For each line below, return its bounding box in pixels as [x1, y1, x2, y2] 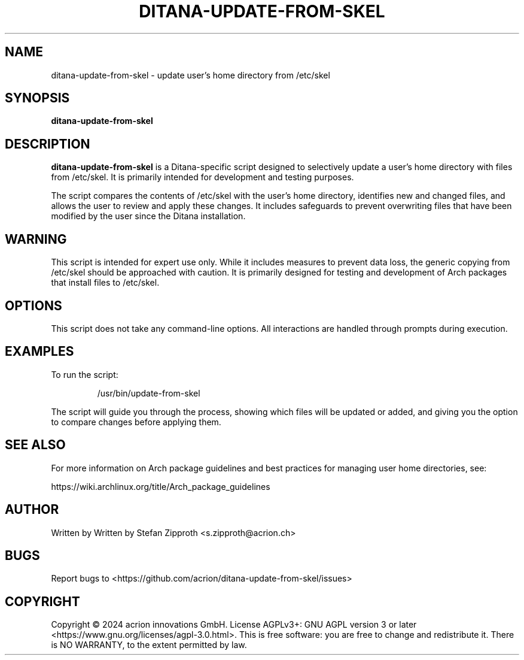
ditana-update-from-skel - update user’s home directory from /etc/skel [51, 69, 330, 80]
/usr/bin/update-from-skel [97, 387, 200, 398]
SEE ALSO [5, 437, 66, 453]
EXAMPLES [5, 344, 74, 359]
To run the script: [51, 369, 118, 380]
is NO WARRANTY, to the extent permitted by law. [51, 640, 247, 650]
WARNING [5, 231, 67, 247]
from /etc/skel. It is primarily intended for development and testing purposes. [51, 172, 354, 183]
